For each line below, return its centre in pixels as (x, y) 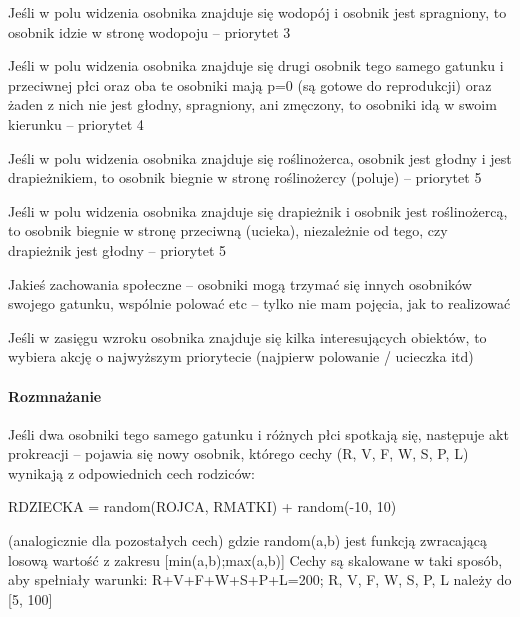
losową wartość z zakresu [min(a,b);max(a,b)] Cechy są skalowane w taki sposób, (255, 559)
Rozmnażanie (55, 395)
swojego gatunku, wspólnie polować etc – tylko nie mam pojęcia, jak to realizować (259, 303)
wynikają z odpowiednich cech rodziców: (131, 472)
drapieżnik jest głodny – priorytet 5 (117, 249)
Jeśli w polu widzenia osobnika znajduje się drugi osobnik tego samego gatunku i (256, 65)
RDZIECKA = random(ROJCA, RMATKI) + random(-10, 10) (202, 506)
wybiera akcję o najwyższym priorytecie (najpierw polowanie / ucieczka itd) (241, 356)
